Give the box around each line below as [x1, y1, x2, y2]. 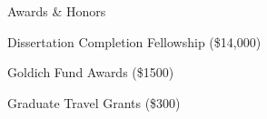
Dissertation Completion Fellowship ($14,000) [7, 32, 262, 51]
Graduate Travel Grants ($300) [7, 93, 181, 112]
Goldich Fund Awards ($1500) [7, 63, 174, 82]
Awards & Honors [7, 2, 106, 20]
